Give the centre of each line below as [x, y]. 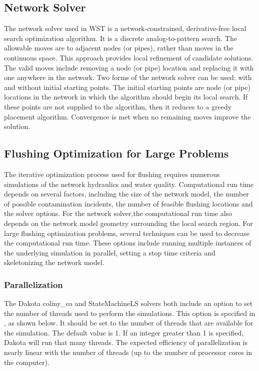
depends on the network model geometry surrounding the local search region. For [128, 223]
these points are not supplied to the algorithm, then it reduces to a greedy [118, 106]
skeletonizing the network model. [54, 262]
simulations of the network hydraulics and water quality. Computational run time [129, 184]
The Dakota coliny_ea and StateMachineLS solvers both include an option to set [128, 303]
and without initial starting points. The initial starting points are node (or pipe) [127, 87]
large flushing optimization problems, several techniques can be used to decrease [127, 233]
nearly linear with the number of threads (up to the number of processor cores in [128, 352]
